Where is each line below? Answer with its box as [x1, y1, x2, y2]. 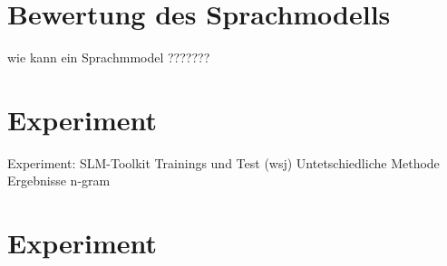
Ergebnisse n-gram [7, 171, 111, 190]
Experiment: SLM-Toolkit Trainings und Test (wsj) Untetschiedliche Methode [7, 153, 440, 172]
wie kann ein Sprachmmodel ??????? [7, 48, 210, 67]
